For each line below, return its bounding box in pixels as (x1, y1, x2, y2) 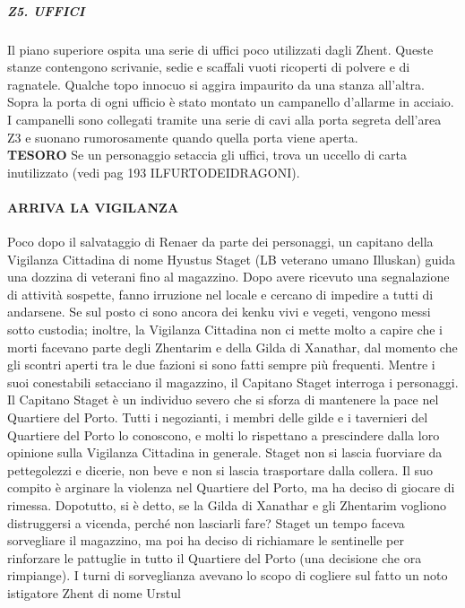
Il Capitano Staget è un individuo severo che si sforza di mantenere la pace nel (7, 390, 439, 409)
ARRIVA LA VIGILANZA (7, 197, 179, 216)
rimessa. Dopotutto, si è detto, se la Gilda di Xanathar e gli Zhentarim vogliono (7, 496, 446, 515)
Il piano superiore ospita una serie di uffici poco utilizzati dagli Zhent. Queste (7, 39, 434, 58)
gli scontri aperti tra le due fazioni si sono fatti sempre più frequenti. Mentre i (7, 355, 435, 374)
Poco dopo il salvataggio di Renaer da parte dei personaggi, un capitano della (7, 232, 434, 251)
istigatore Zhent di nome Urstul (7, 583, 181, 602)
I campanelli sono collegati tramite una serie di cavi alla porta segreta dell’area (7, 109, 442, 128)
